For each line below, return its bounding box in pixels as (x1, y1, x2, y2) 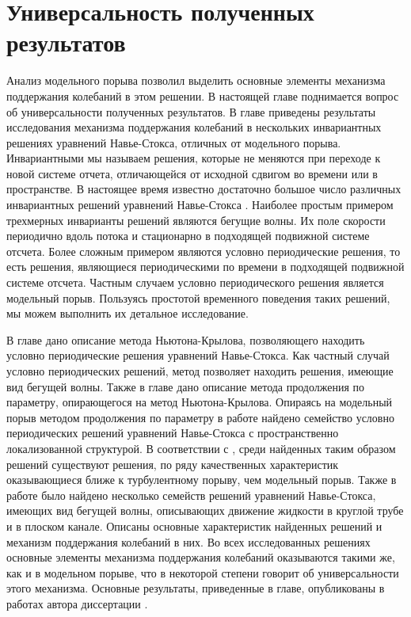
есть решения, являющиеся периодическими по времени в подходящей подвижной (6, 258, 405, 275)
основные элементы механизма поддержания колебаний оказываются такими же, (6, 549, 395, 566)
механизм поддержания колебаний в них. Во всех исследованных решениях (6, 533, 371, 550)
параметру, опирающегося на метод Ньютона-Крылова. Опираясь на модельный (6, 394, 393, 410)
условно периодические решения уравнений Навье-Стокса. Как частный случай (6, 347, 390, 364)
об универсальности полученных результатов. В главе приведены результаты (6, 103, 376, 120)
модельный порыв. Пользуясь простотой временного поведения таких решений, (6, 289, 390, 306)
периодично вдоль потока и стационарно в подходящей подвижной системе (6, 227, 370, 244)
